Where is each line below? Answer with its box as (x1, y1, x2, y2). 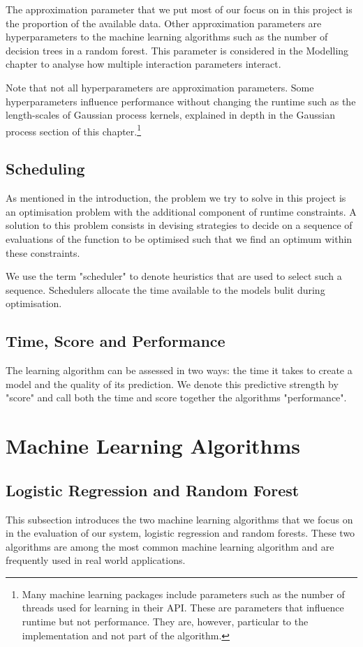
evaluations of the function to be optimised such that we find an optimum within (6, 231, 353, 246)
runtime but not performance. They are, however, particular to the (22, 614, 309, 629)
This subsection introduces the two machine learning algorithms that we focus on (6, 512, 353, 526)
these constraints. (6, 245, 80, 260)
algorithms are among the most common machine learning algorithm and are (6, 539, 334, 553)
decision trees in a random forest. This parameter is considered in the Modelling (6, 43, 349, 57)
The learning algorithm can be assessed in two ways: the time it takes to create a (6, 363, 353, 378)
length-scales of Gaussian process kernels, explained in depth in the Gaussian (6, 107, 335, 122)
